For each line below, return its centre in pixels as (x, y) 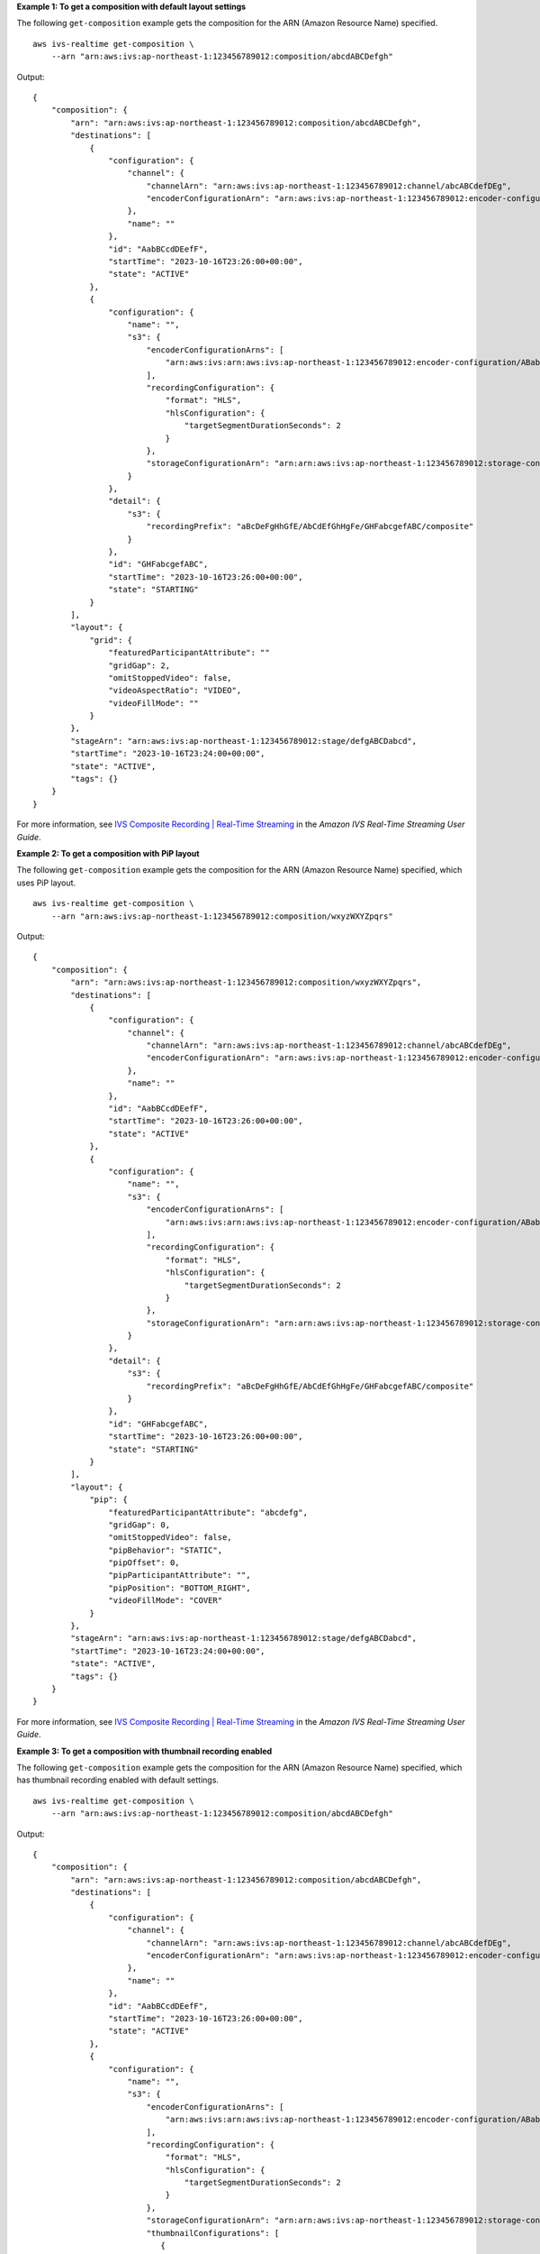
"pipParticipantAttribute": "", (180, 1575)
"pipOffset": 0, (144, 1563)
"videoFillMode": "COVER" (166, 1601)
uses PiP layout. (46, 883)
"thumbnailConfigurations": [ (213, 2233)
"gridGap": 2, (139, 665)
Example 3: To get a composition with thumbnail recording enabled (144, 1751)
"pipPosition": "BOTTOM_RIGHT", (180, 1588)
